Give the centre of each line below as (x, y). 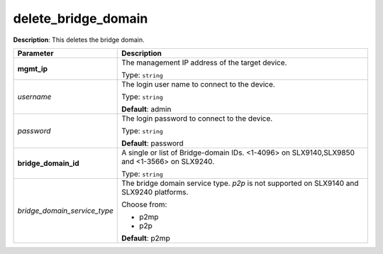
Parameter (35, 53)
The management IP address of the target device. (204, 62)
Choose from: (144, 204)
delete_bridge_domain (81, 18)
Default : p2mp (146, 238)
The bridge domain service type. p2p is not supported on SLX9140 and (240, 183)
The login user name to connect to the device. (199, 84)
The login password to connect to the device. (197, 118)
